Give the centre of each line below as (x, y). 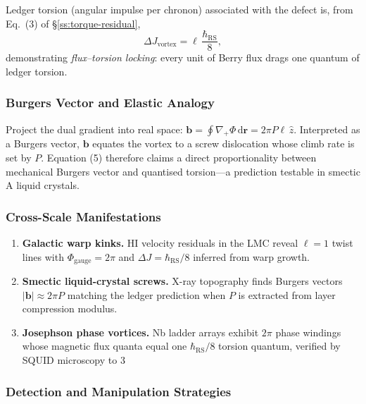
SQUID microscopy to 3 (74, 360)
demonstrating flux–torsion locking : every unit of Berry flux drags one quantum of (183, 57)
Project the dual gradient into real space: (94, 129)
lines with (43, 256)
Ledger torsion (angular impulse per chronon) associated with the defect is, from (179, 9)
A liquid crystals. (43, 185)
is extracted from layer (287, 294)
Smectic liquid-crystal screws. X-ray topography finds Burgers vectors (182, 281)
